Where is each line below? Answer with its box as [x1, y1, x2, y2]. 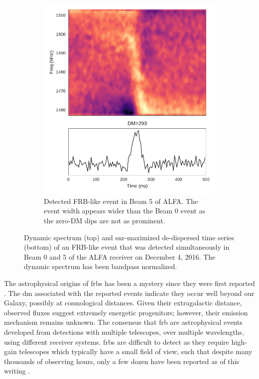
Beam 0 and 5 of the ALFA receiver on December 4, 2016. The [24, 251, 216, 262]
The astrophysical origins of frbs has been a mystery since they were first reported [4, 278, 255, 288]
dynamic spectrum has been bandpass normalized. [24, 261, 177, 272]
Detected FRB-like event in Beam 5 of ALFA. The [44, 195, 198, 206]
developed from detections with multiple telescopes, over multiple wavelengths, [4, 326, 244, 337]
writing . [4, 366, 30, 376]
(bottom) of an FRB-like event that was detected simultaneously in [24, 242, 230, 252]
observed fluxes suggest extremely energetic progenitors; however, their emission [4, 307, 248, 317]
